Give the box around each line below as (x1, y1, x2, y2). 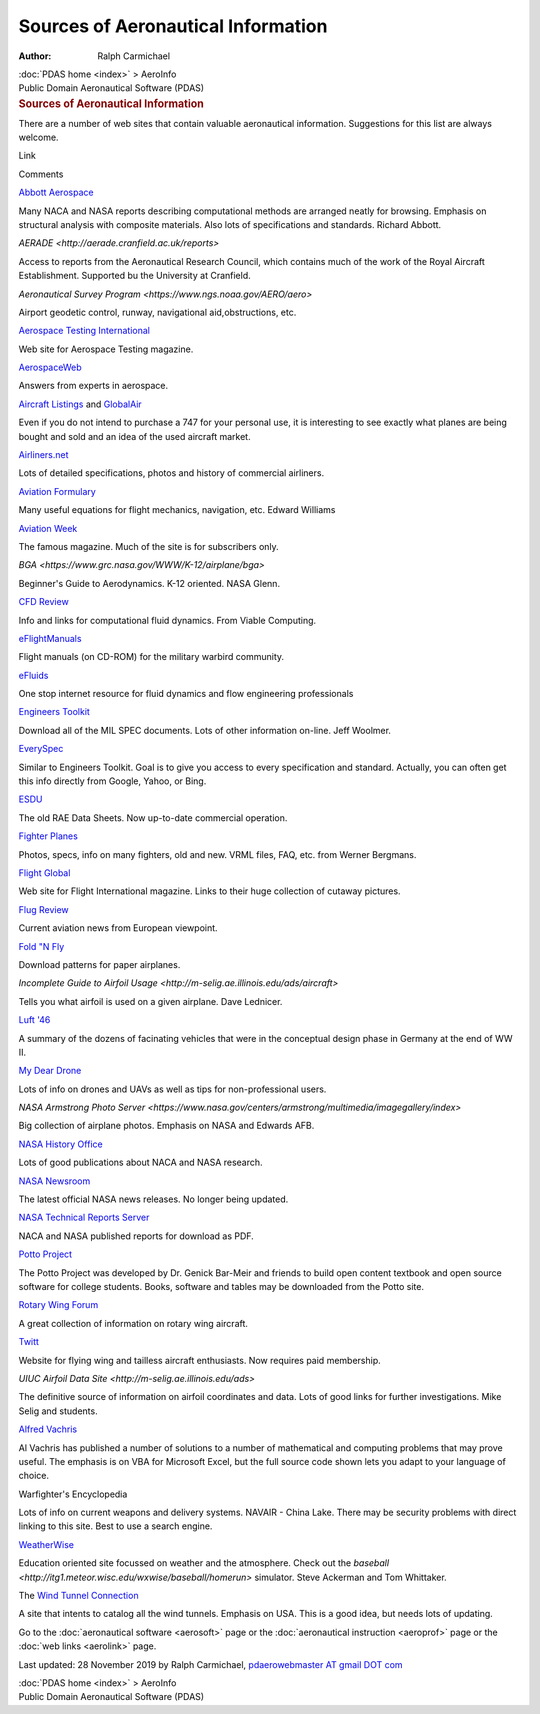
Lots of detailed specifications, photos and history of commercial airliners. (18, 467, 325, 479)
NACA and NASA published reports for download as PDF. (18, 1230, 254, 1242)
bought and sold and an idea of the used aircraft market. (18, 430, 251, 442)
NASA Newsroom (18, 1175, 91, 1187)
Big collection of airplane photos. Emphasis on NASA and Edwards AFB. (18, 1120, 315, 1132)
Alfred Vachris (18, 1423, 78, 1435)
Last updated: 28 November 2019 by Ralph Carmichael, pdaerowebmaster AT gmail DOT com (18, 1658, 404, 1670)
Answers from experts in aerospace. (18, 380, 169, 392)
